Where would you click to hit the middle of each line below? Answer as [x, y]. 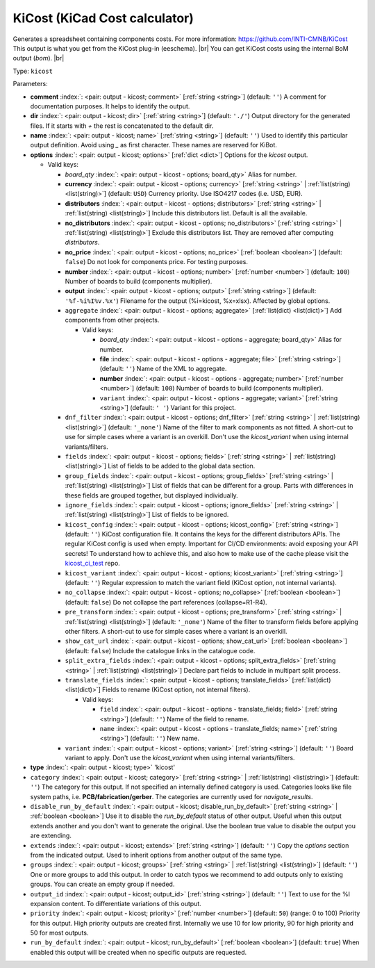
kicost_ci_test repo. [93, 564]
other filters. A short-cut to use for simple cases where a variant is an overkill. [176, 631]
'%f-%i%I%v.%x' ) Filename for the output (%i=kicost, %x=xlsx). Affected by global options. [198, 301]
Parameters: [30, 84]
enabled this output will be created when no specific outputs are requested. [139, 952]
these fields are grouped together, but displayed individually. [152, 495]
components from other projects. [112, 320]
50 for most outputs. [59, 933]
